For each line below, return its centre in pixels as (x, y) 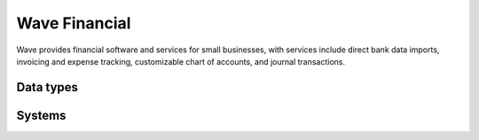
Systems (41, 115)
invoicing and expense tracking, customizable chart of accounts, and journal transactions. (181, 61)
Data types (47, 87)
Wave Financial (74, 23)
